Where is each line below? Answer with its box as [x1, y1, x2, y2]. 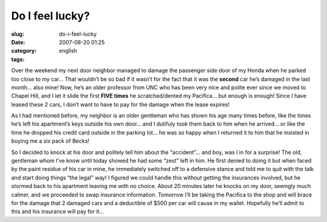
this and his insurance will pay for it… [11, 208, 104, 215]
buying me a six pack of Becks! [11, 137, 90, 145]
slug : [11, 30, 24, 38]
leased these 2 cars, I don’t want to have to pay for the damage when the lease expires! [11, 101, 230, 108]
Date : [11, 38, 25, 45]
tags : [11, 55, 25, 63]
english [59, 47, 78, 55]
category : [11, 47, 37, 55]
